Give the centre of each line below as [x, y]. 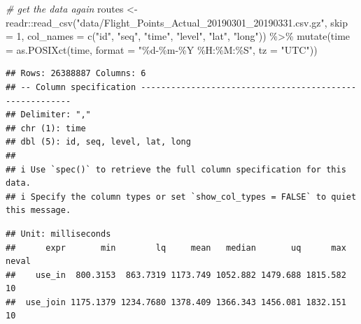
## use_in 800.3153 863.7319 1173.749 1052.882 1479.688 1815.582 [176, 275]
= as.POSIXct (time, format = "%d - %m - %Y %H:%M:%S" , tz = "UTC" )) [162, 49]
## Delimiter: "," [48, 115]
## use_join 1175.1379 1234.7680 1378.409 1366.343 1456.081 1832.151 [176, 302]
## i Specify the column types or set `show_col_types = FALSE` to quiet [181, 197]
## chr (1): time [46, 128]
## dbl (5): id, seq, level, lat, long [98, 142]
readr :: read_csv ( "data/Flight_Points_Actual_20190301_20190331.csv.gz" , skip [177, 22]
